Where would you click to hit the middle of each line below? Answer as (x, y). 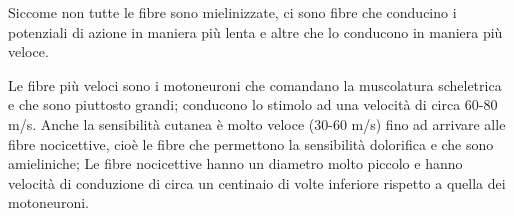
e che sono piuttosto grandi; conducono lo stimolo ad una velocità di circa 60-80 (253, 104)
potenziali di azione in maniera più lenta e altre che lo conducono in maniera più (255, 31)
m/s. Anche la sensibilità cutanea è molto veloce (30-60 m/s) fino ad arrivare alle (257, 123)
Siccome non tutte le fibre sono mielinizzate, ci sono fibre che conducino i (232, 12)
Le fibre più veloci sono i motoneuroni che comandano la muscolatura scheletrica (255, 84)
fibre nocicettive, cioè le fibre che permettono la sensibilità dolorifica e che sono (251, 143)
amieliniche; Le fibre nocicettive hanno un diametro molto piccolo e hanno (235, 163)
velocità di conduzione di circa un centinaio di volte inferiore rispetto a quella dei (257, 182)
